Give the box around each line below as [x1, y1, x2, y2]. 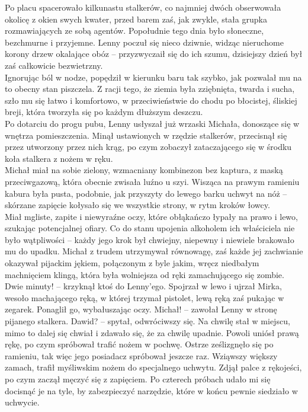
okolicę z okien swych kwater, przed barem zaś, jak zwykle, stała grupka [5, 12, 267, 25]
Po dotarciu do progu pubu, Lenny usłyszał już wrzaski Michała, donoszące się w [5, 117, 300, 129]
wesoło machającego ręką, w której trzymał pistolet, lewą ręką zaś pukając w [5, 291, 284, 304]
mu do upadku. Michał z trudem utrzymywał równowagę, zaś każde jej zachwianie [5, 245, 303, 257]
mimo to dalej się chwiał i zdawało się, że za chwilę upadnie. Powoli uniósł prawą [5, 326, 299, 338]
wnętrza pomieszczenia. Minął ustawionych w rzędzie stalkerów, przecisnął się [5, 129, 287, 141]
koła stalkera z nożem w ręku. [5, 152, 113, 164]
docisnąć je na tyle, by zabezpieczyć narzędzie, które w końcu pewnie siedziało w [5, 384, 298, 397]
